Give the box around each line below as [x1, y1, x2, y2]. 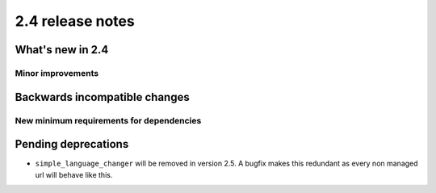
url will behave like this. [35, 170, 113, 179]
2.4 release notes [15, 12, 135, 30]
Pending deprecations [15, 137, 129, 151]
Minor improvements [15, 67, 99, 78]
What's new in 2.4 [15, 43, 109, 57]
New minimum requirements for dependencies [15, 115, 202, 126]
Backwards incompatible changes [15, 90, 190, 104]
